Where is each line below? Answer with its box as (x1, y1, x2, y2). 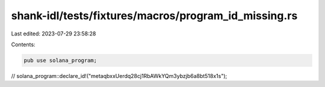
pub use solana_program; (23, 57, 97, 64)
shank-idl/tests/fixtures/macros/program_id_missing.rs (11, 9, 298, 22)
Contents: (11, 41, 36, 48)
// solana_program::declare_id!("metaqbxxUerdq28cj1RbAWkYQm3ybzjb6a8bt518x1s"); (11, 72, 227, 79)
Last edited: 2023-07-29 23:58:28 (11, 30, 96, 37)
